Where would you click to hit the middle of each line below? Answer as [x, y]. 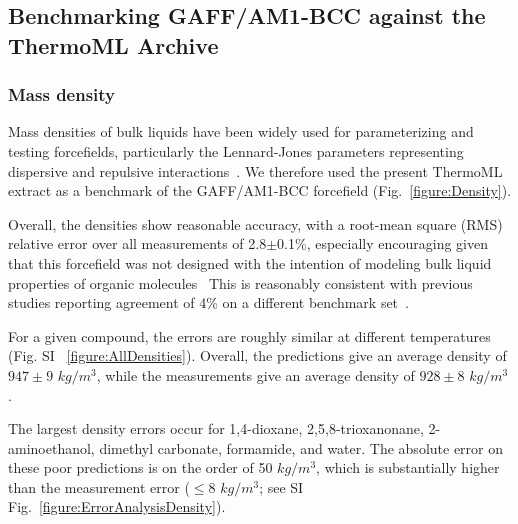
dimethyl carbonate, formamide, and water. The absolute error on [301, 447]
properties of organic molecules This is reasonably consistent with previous [240, 282]
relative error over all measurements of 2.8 [137, 243]
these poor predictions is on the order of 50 [140, 467]
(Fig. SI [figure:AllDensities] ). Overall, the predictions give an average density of [257, 355]
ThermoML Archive [113, 44]
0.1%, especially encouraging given [382, 243]
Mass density [62, 94]
